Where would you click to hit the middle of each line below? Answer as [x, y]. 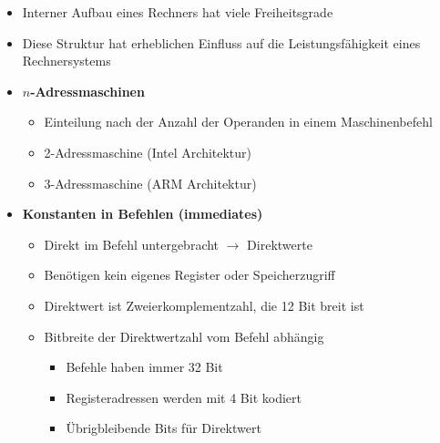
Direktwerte [280, 244]
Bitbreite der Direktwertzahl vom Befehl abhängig [184, 336]
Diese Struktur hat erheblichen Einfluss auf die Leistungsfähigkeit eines [221, 42]
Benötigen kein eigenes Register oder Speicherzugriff [189, 275]
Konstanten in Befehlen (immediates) [143, 214]
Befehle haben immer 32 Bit [144, 367]
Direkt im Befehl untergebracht [132, 244]
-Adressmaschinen [87, 91]
